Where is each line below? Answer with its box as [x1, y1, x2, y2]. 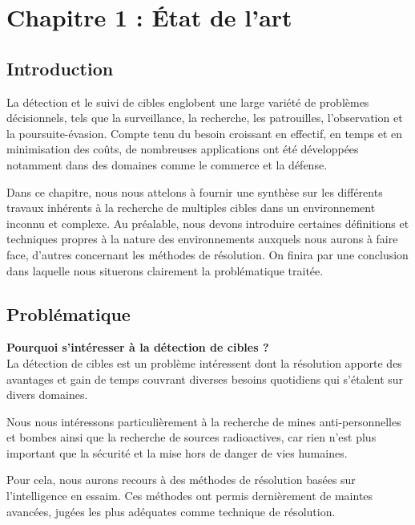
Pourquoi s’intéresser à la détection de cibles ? [6, 339, 269, 356]
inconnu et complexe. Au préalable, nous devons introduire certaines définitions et [6, 214, 409, 231]
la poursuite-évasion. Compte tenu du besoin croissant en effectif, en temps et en [6, 124, 402, 141]
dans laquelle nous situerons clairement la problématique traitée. [6, 262, 324, 279]
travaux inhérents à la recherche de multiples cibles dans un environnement [6, 199, 376, 216]
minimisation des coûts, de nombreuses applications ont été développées [6, 140, 359, 157]
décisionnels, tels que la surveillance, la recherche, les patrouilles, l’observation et [6, 109, 403, 126]
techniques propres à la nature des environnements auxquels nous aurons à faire [6, 230, 398, 247]
